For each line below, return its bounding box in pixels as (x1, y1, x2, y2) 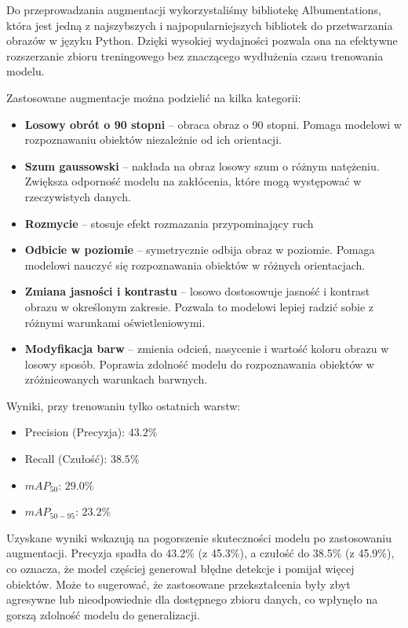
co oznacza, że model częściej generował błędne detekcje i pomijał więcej (6, 560, 355, 577)
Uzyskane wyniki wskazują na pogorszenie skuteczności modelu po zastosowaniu (6, 529, 392, 545)
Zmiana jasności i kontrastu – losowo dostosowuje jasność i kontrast (24, 283, 370, 299)
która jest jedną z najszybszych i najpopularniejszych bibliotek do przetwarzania (6, 17, 393, 33)
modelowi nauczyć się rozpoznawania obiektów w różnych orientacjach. (24, 256, 366, 273)
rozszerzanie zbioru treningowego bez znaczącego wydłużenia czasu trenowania (6, 47, 384, 64)
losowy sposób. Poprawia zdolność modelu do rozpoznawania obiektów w (24, 355, 374, 372)
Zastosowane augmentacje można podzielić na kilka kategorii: (6, 89, 301, 105)
